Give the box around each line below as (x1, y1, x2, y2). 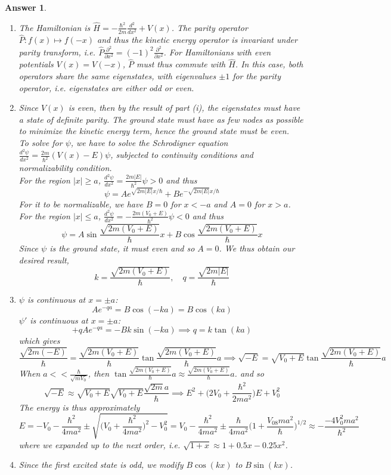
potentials (18, 58, 54, 70)
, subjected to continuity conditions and (110, 148, 253, 161)
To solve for (18, 136, 63, 148)
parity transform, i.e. (18, 45, 96, 58)
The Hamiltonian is (18, 21, 91, 33)
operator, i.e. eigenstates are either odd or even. (18, 81, 194, 94)
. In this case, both (235, 58, 303, 70)
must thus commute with (136, 58, 226, 70)
